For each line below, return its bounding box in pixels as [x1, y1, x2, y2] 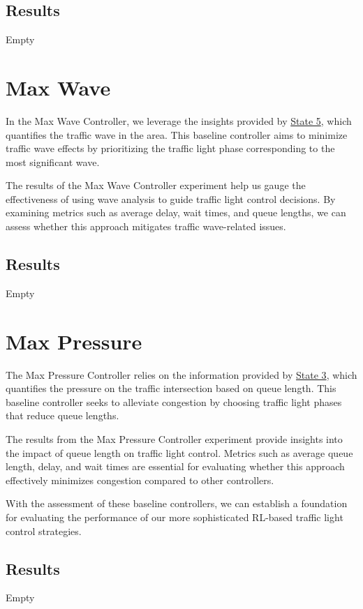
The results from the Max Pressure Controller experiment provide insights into [6, 431, 343, 446]
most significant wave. [6, 154, 100, 169]
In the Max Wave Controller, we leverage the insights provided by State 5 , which [6, 113, 352, 128]
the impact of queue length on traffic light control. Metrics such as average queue [6, 445, 353, 460]
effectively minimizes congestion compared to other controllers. [6, 472, 274, 487]
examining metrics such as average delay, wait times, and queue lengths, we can [6, 205, 346, 220]
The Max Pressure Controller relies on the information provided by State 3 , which [6, 367, 357, 382]
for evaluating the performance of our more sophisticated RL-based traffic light [6, 509, 343, 524]
